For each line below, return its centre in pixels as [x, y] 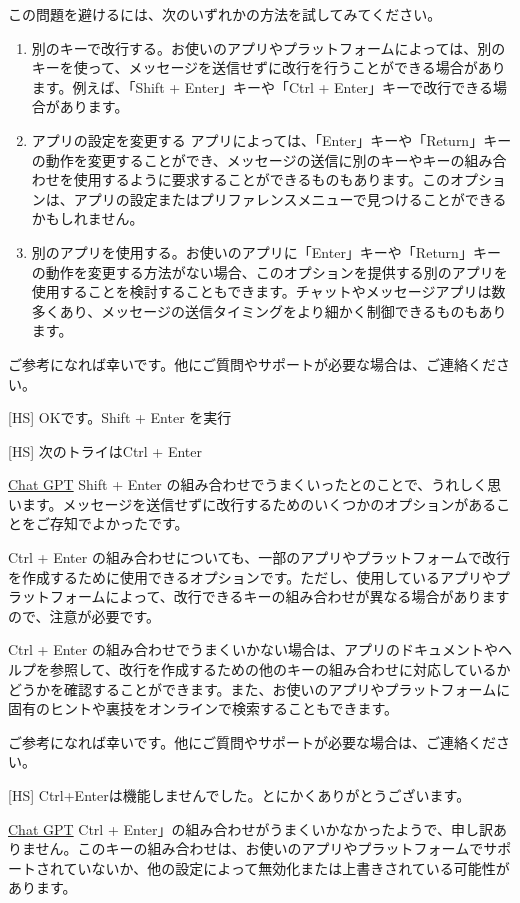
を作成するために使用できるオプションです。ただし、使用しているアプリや [252, 576]
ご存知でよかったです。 [112, 523]
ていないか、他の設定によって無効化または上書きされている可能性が [286, 867]
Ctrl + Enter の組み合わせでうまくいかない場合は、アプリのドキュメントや [253, 649]
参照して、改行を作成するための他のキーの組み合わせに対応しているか [280, 669]
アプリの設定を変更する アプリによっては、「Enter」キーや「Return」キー [271, 139]
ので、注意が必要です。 [84, 615]
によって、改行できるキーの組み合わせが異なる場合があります [307, 596]
